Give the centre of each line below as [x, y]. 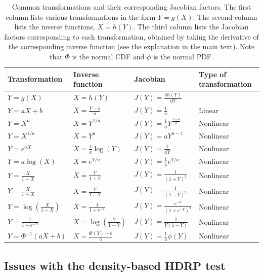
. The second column [225, 16]
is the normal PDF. [183, 56]
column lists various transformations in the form [81, 16]
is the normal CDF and [108, 56]
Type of [212, 74]
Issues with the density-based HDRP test [115, 265]
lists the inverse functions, [55, 27]
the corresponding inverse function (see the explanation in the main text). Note [131, 46]
